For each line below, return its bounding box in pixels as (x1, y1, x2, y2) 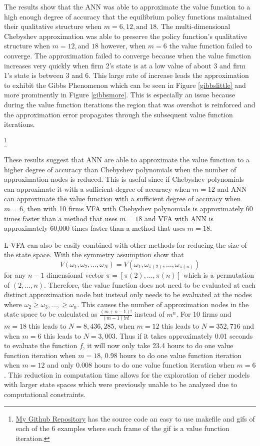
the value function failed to (169, 40, 252, 51)
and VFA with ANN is (144, 213, 213, 223)
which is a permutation (183, 269, 254, 280)
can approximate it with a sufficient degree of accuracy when (4, 183, 190, 194)
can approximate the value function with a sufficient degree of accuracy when (4, 193, 241, 204)
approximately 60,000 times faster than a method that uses (4, 223, 185, 233)
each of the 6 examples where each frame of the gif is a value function (15, 423, 229, 434)
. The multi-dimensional (156, 21, 230, 31)
